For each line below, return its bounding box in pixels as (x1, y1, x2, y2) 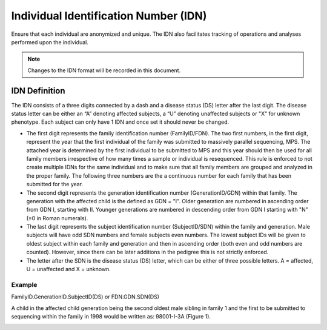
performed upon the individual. (11, 38, 89, 45)
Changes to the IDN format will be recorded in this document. (27, 67, 181, 74)
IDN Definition (11, 86, 66, 96)
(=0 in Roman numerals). (26, 214, 88, 221)
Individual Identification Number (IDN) (11, 9, 207, 22)
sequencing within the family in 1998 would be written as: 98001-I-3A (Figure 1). (11, 312, 211, 320)
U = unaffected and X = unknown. (26, 266, 111, 273)
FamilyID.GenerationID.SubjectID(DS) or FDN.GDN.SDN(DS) (11, 293, 160, 300)
